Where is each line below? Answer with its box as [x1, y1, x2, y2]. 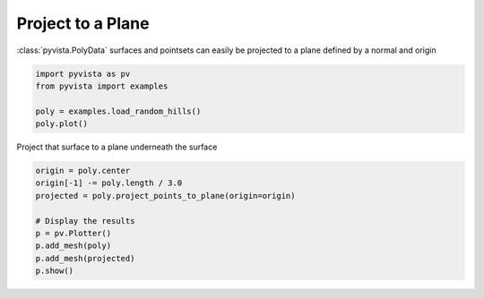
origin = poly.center [35, 166, 131, 176]
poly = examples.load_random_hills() [35, 106, 202, 116]
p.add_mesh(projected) [35, 253, 135, 263]
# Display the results [35, 216, 135, 226]
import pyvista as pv [35, 68, 131, 79]
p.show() [35, 266, 74, 277]
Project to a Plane [16, 13, 150, 33]
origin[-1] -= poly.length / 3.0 [35, 178, 183, 188]
